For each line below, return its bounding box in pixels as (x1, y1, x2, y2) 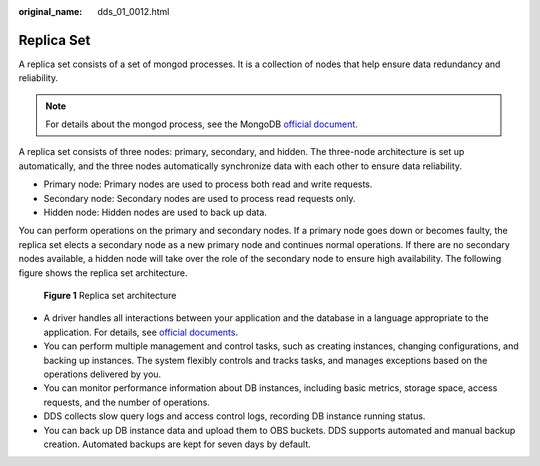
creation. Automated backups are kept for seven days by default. (43, 438, 312, 450)
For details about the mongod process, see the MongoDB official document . (45, 118, 359, 130)
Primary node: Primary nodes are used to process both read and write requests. (43, 178, 373, 190)
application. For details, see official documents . (43, 326, 239, 338)
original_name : (18, 6, 83, 17)
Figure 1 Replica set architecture (43, 289, 177, 301)
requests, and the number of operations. (43, 396, 210, 408)
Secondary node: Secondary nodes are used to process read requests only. (43, 192, 356, 204)
